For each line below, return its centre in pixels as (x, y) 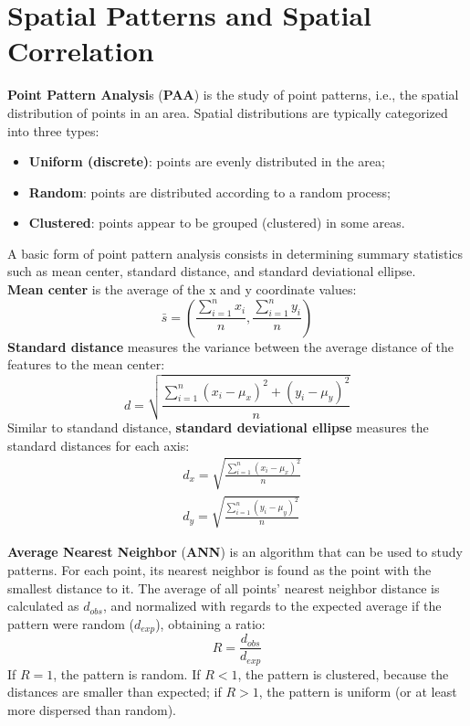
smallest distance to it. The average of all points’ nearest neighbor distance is (224, 587)
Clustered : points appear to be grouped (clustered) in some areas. (217, 223)
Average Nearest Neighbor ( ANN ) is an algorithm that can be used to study (235, 552)
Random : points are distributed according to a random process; (209, 192)
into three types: (53, 130)
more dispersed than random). (92, 709)
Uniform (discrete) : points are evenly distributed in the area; (207, 161)
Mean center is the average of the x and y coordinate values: (182, 289)
